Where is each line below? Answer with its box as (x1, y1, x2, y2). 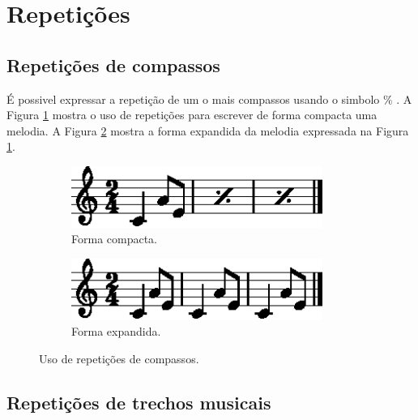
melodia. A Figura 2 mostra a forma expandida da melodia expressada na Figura (6, 122, 409, 139)
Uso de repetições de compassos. (39, 349, 199, 366)
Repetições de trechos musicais (6, 389, 271, 414)
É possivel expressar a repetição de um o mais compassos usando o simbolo (6, 90, 380, 107)
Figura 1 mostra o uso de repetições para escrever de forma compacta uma (6, 106, 377, 123)
